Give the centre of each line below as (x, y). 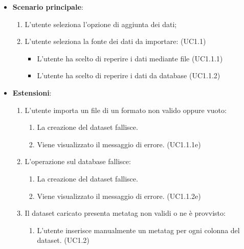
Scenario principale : (48, 7)
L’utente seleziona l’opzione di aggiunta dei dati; (101, 24)
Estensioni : (32, 92)
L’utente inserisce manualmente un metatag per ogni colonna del (138, 230)
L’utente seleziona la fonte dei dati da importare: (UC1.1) (115, 41)
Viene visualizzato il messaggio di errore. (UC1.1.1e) (119, 144)
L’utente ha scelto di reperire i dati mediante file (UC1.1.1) (130, 58)
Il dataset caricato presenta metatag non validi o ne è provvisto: (125, 213)
